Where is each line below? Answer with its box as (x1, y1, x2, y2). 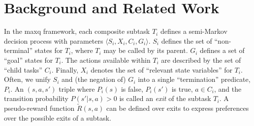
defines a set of (200, 45, 245, 55)
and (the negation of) (62, 74, 126, 84)
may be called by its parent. (103, 45, 188, 55)
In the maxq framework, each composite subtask (4, 26, 150, 36)
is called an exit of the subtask (119, 93, 211, 103)
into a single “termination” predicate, (138, 74, 251, 84)
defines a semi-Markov (160, 26, 227, 36)
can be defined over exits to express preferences (106, 103, 249, 113)
